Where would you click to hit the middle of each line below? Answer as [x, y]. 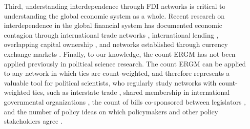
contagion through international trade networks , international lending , [111, 34]
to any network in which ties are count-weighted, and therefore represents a [117, 73]
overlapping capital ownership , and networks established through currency [116, 44]
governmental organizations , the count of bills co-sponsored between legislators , [125, 101]
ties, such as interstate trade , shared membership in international [131, 92]
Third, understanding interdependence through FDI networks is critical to [115, 6]
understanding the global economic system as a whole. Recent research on [115, 15]
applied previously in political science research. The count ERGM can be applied [125, 63]
